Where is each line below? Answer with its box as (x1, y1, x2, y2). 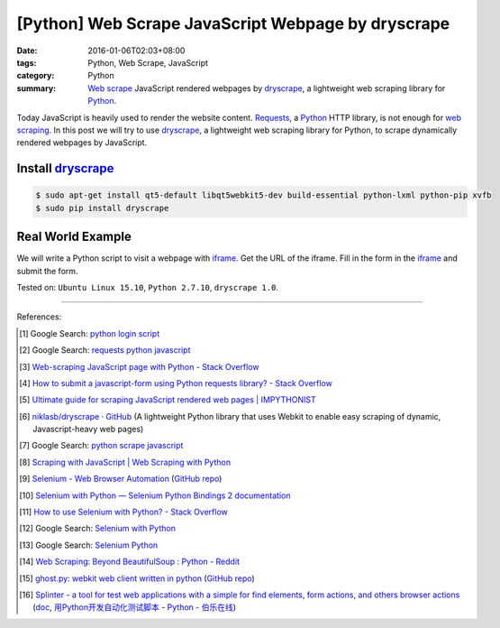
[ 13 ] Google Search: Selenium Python (19, 540, 159, 550)
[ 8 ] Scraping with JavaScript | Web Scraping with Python (19, 457, 232, 467)
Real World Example (16, 229, 132, 245)
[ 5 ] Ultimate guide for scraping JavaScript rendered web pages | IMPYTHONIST (19, 394, 316, 405)
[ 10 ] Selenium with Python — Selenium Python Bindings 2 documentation (19, 490, 291, 501)
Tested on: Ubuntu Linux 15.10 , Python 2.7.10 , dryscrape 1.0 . (16, 282, 279, 292)
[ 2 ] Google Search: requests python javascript (19, 345, 191, 356)
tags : (16, 57, 37, 68)
